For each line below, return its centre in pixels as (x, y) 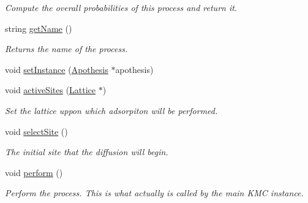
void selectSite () (36, 131)
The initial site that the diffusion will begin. (87, 152)
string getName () (39, 28)
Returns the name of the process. (66, 49)
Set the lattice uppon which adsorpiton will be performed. (111, 110)
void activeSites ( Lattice (51, 90)
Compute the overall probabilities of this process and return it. (121, 7)
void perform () (34, 172)
